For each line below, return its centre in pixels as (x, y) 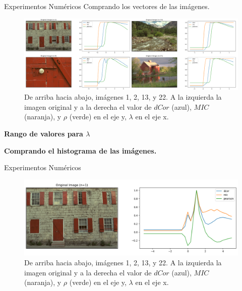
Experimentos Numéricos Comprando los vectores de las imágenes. (107, 6)
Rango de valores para (44, 133)
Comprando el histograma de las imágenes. (80, 150)
